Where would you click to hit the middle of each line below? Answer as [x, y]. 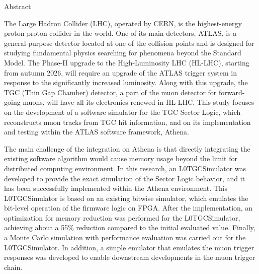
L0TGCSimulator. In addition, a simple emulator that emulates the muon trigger [129, 247]
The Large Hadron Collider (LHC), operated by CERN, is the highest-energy [123, 23]
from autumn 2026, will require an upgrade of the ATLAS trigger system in [120, 72]
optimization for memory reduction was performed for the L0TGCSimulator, [122, 217]
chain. [13, 267]
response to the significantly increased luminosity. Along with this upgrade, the [126, 82]
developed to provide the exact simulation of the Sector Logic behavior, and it [125, 178]
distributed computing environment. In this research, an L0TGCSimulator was [125, 168]
